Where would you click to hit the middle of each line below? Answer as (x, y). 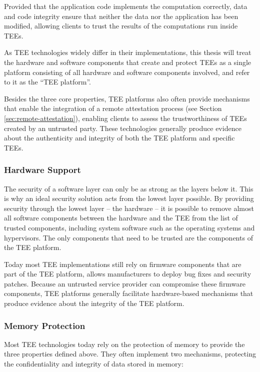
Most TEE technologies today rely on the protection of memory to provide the (124, 344)
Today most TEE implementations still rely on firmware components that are (123, 264)
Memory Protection (45, 325)
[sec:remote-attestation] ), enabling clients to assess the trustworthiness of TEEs (125, 118)
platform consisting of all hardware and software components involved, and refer (127, 72)
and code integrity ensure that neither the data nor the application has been (121, 16)
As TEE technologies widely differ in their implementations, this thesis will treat (128, 52)
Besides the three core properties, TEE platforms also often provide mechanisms (127, 98)
